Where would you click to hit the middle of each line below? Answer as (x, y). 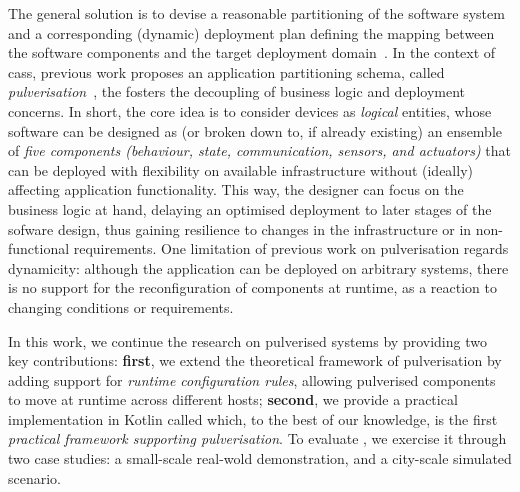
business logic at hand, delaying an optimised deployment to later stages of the (250, 208)
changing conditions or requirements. (121, 306)
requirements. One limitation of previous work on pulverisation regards (291, 248)
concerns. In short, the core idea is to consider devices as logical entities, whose (250, 110)
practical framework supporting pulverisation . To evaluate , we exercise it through (257, 438)
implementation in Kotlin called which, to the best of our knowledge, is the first (253, 418)
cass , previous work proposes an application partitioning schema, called (226, 71)
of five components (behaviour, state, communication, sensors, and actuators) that (260, 150)
